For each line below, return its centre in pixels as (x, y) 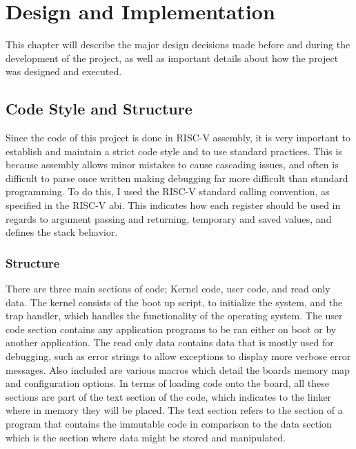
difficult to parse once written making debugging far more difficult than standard (177, 178)
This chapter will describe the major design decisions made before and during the (178, 44)
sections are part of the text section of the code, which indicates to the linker (169, 396)
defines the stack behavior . (62, 232)
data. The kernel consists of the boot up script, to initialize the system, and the (174, 302)
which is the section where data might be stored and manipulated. (146, 437)
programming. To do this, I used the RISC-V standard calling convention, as (168, 191)
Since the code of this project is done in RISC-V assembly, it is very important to (178, 138)
